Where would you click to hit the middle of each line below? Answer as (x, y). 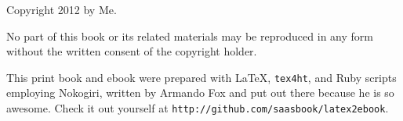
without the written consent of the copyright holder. (132, 51)
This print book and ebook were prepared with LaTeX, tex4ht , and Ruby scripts (201, 77)
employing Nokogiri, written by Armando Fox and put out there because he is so (200, 93)
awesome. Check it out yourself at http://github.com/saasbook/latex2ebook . (198, 107)
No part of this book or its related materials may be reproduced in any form (190, 36)
